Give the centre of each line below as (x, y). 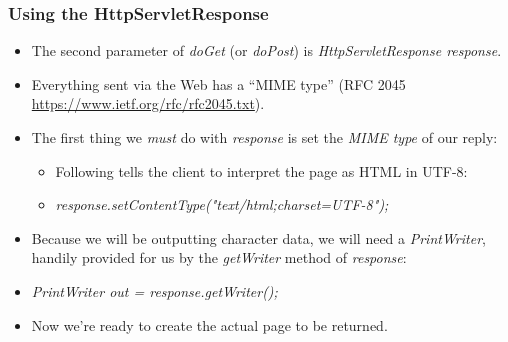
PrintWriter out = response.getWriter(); (154, 290)
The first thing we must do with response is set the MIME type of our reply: (264, 137)
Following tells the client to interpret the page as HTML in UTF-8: (261, 170)
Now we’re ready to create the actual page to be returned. (209, 324)
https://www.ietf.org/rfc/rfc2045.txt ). (148, 103)
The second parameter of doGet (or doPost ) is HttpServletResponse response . (266, 50)
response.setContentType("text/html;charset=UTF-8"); (222, 204)
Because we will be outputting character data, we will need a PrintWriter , (258, 237)
